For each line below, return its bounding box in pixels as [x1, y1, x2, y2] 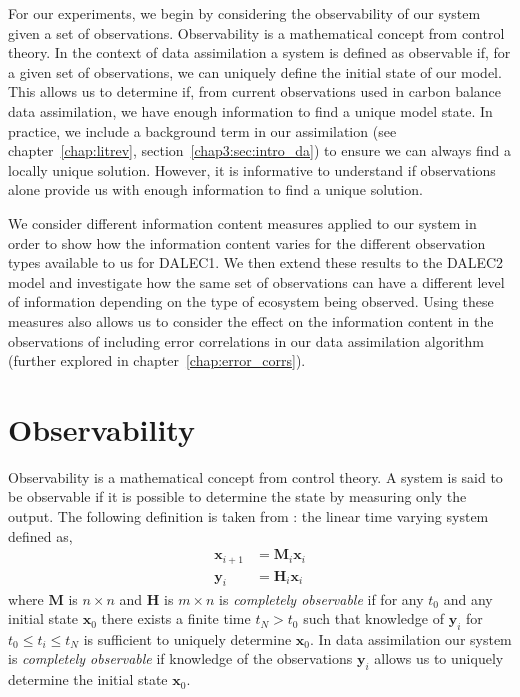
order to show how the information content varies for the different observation [8, 232, 486, 253]
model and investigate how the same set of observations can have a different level [8, 271, 505, 292]
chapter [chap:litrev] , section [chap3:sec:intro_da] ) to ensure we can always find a [8, 140, 511, 161]
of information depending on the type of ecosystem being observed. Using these [8, 291, 494, 312]
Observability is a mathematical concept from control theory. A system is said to [8, 466, 503, 487]
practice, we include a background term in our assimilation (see [8, 120, 397, 141]
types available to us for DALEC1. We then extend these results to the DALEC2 [8, 252, 504, 273]
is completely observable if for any [219, 588, 424, 609]
